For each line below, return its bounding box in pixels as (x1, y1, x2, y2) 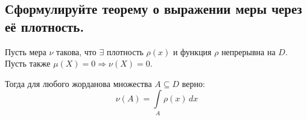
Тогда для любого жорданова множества (5, 77, 152, 89)
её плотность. (5, 17, 84, 35)
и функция (172, 45, 212, 58)
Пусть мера (5, 45, 46, 58)
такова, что (56, 45, 97, 58)
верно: (182, 77, 205, 89)
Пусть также (5, 57, 51, 70)
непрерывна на (221, 45, 276, 58)
